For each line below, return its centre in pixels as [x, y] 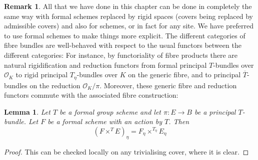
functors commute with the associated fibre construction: [91, 95]
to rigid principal [42, 75]
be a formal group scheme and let [110, 111]
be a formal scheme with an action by [105, 121]
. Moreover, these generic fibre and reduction [168, 85]
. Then [179, 121]
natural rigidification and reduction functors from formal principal [105, 65]
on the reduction [55, 85]
